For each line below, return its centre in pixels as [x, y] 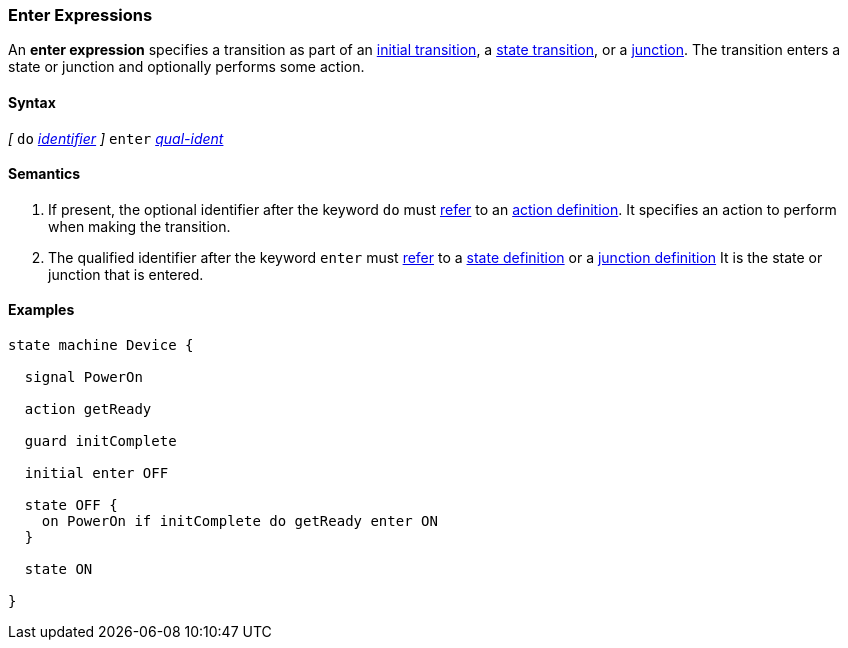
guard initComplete [100, 441]
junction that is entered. [126, 274]
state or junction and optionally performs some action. [186, 67]
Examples [41, 310]
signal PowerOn [83, 377]
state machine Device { [101, 345]
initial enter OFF [96, 473]
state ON [58, 569]
